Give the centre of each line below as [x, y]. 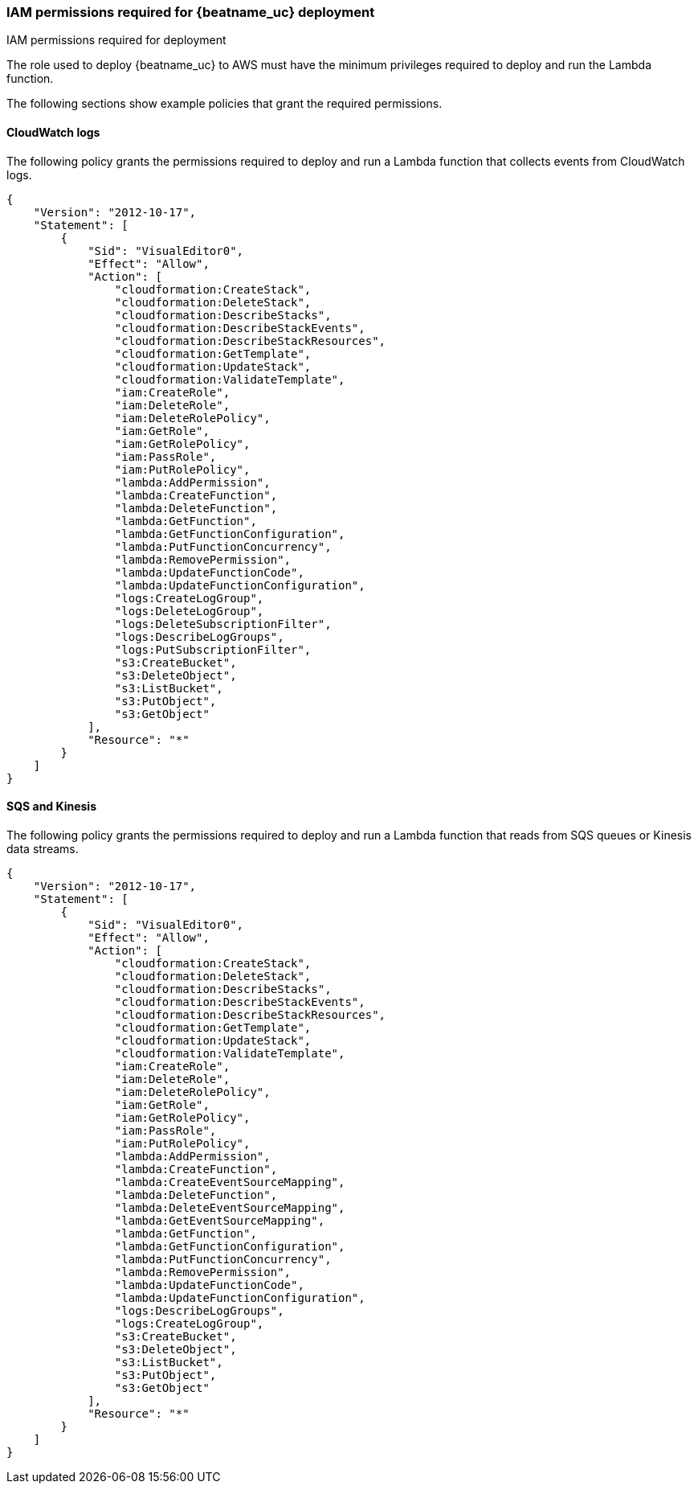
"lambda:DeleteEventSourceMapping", [230, 1207]
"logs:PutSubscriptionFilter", [213, 649]
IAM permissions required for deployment [116, 40]
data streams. [43, 848]
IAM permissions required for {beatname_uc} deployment [191, 12]
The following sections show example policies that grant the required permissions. [225, 104]
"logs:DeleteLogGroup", [189, 611]
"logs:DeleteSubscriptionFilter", [223, 624]
